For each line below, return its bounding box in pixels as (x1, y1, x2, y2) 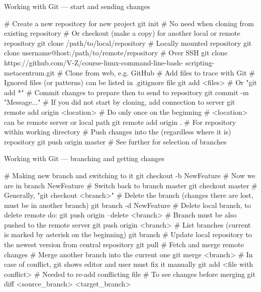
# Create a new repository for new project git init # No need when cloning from (4, 18, 254, 28)
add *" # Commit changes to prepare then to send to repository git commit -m (4, 87, 249, 97)
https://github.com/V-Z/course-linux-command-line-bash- (4, 57, 184, 67)
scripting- (185, 57, 215, 67)
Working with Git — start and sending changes (4, 1, 150, 11)
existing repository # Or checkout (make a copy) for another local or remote (4, 28, 240, 38)
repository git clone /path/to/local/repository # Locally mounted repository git (4, 37, 252, 48)
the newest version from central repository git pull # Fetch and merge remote (4, 239, 244, 250)
